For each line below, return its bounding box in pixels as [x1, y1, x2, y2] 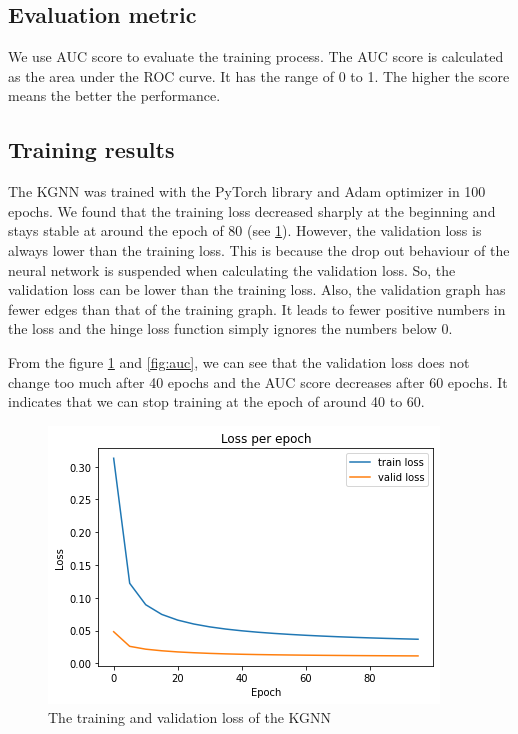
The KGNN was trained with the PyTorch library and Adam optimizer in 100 [8, 181, 486, 202]
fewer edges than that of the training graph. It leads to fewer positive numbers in [8, 298, 506, 319]
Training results [8, 134, 175, 165]
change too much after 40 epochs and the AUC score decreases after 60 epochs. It [8, 371, 508, 392]
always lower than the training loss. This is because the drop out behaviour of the [8, 239, 510, 260]
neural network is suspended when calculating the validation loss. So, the [8, 259, 456, 280]
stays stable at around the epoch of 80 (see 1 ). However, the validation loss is [8, 220, 482, 241]
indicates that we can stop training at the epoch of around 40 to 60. [8, 391, 425, 412]
